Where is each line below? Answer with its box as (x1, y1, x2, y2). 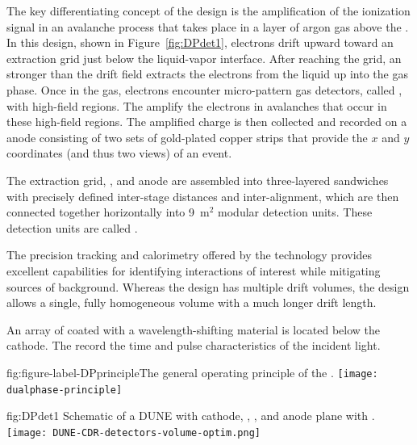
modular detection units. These (218, 204, 373, 220)
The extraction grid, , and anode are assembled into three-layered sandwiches (6, 171, 389, 188)
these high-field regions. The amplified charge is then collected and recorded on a (6, 113, 407, 130)
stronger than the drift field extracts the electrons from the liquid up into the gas (6, 65, 408, 82)
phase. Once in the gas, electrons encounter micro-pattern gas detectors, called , (6, 81, 402, 98)
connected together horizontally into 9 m (6, 204, 210, 220)
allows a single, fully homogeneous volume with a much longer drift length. (6, 294, 377, 311)
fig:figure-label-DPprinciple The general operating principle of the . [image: (6, 363, 378, 380)
